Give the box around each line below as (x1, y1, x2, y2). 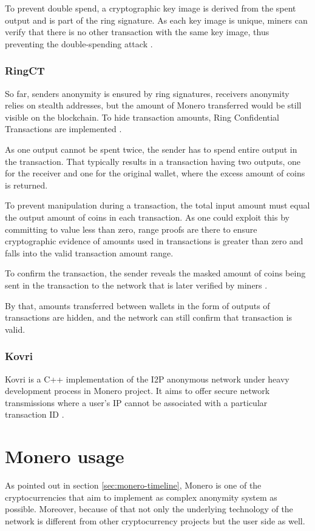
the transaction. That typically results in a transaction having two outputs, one (5, 155, 301, 167)
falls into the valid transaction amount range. (5, 246, 174, 259)
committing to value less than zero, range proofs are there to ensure (5, 222, 257, 235)
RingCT (5, 63, 45, 78)
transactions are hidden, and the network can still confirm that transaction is (5, 311, 293, 324)
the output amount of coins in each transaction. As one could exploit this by (5, 210, 290, 223)
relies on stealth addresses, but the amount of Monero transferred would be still (5, 99, 302, 112)
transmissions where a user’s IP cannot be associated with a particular (5, 396, 268, 409)
